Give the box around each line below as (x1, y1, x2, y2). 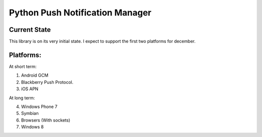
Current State (9, 26, 51, 34)
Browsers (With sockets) (21, 117, 70, 123)
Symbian (21, 110, 39, 116)
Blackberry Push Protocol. (21, 79, 74, 85)
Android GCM (21, 72, 49, 78)
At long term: (9, 95, 35, 101)
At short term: (9, 63, 37, 69)
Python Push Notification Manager (9, 7, 151, 18)
